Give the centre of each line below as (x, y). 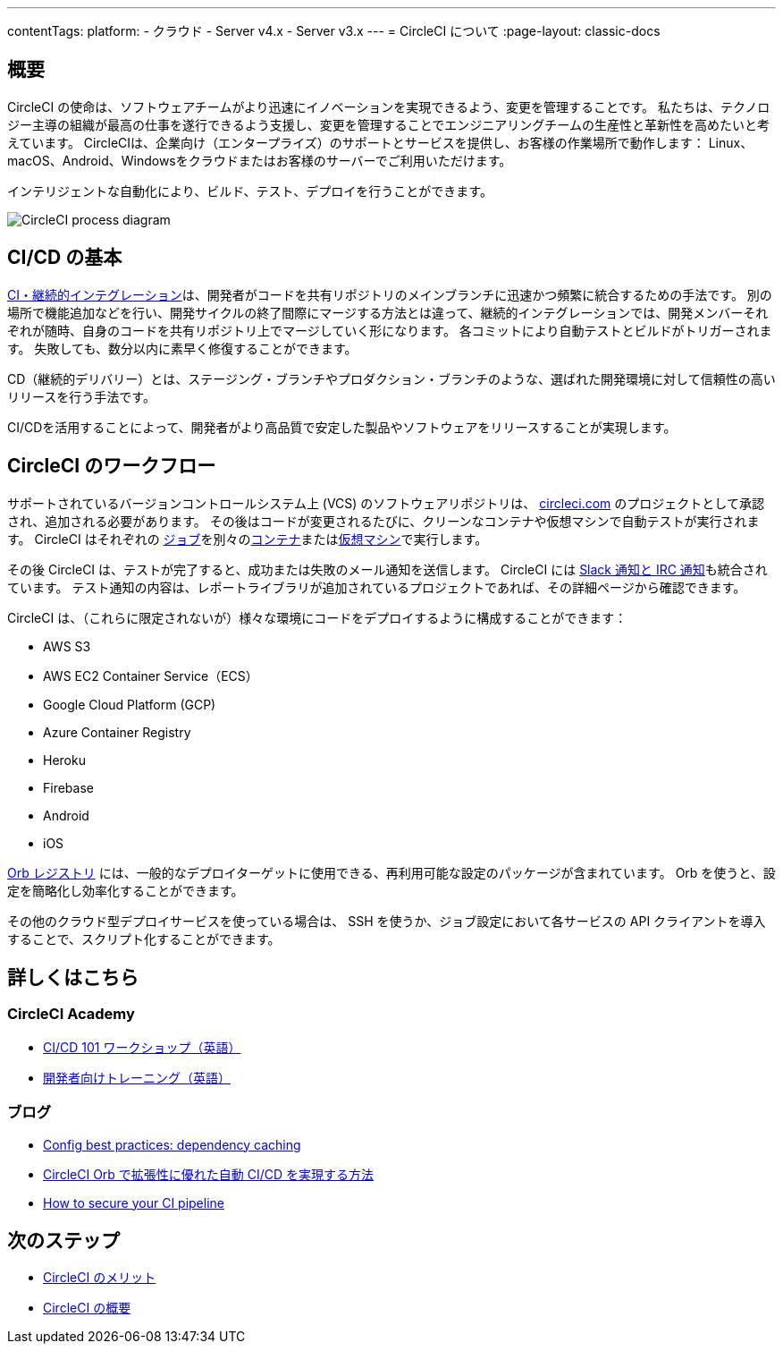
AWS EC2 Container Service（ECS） (151, 675)
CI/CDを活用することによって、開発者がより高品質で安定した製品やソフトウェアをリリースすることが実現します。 (342, 427)
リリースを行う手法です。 (81, 396)
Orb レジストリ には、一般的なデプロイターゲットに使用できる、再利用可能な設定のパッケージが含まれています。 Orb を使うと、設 (391, 872)
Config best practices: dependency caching (172, 1144)
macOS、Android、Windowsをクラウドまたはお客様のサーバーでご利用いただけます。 (260, 160)
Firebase (68, 787)
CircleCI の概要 (87, 1308)
